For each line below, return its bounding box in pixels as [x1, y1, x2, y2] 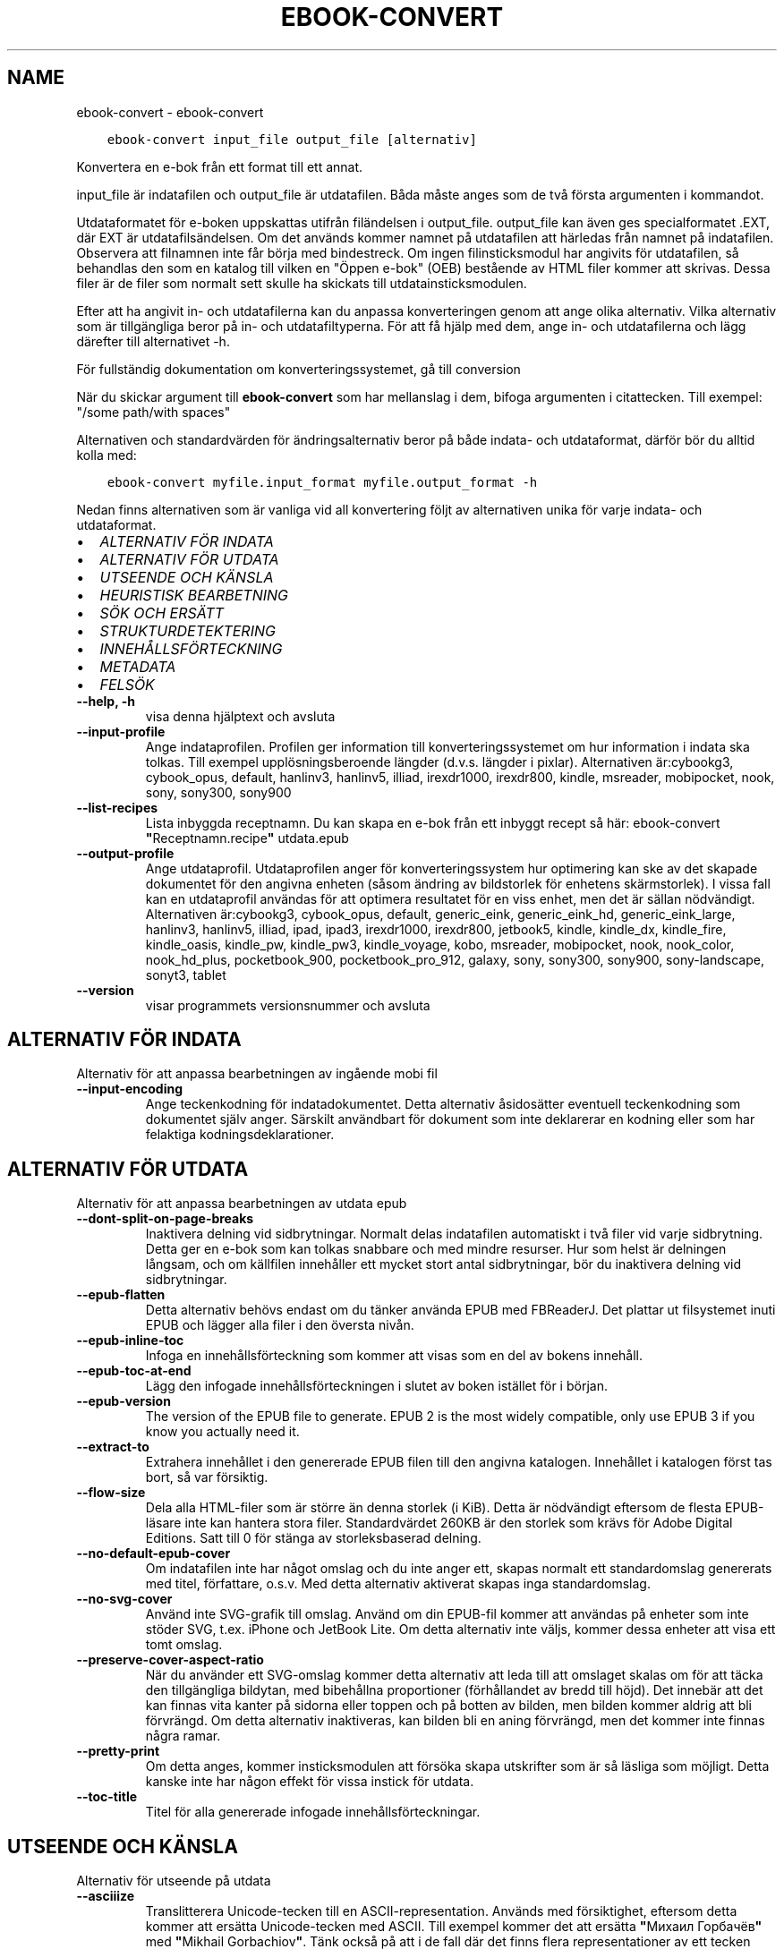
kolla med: [76, 447, 137, 463]
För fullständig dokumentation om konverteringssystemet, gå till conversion [76, 361, 521, 377]
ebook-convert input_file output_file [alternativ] [107, 132, 477, 147]
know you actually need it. [145, 1424, 300, 1440]
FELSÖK [99, 675, 155, 694]
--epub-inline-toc [76, 1332, 184, 1349]
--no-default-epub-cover [76, 1545, 231, 1562]
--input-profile [76, 723, 166, 739]
